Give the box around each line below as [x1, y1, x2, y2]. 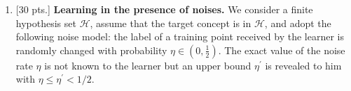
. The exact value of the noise [218, 42, 345, 57]
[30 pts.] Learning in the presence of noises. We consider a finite [15, 2, 313, 16]
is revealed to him [265, 58, 342, 72]
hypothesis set [15, 15, 76, 30]
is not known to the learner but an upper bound [44, 58, 252, 72]
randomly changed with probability [15, 42, 167, 57]
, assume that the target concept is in [90, 15, 252, 30]
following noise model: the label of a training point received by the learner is [15, 29, 344, 44]
